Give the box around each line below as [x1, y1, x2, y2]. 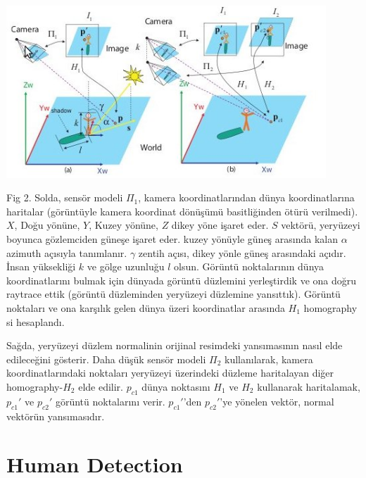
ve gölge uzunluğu [87, 259, 165, 274]
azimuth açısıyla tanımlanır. [6, 245, 127, 260]
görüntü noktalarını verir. [55, 394, 165, 408]
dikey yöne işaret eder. [171, 218, 269, 232]
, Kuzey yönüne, [89, 218, 158, 232]
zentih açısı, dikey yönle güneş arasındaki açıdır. [138, 245, 346, 260]
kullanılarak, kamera [225, 351, 313, 366]
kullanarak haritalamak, [257, 379, 360, 394]
